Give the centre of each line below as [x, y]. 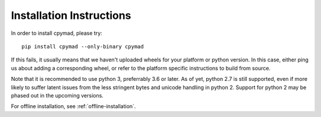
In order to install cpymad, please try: [56, 33]
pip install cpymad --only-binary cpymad [83, 46]
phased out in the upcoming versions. [57, 95]
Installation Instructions [71, 15]
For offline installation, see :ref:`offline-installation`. [73, 106]
